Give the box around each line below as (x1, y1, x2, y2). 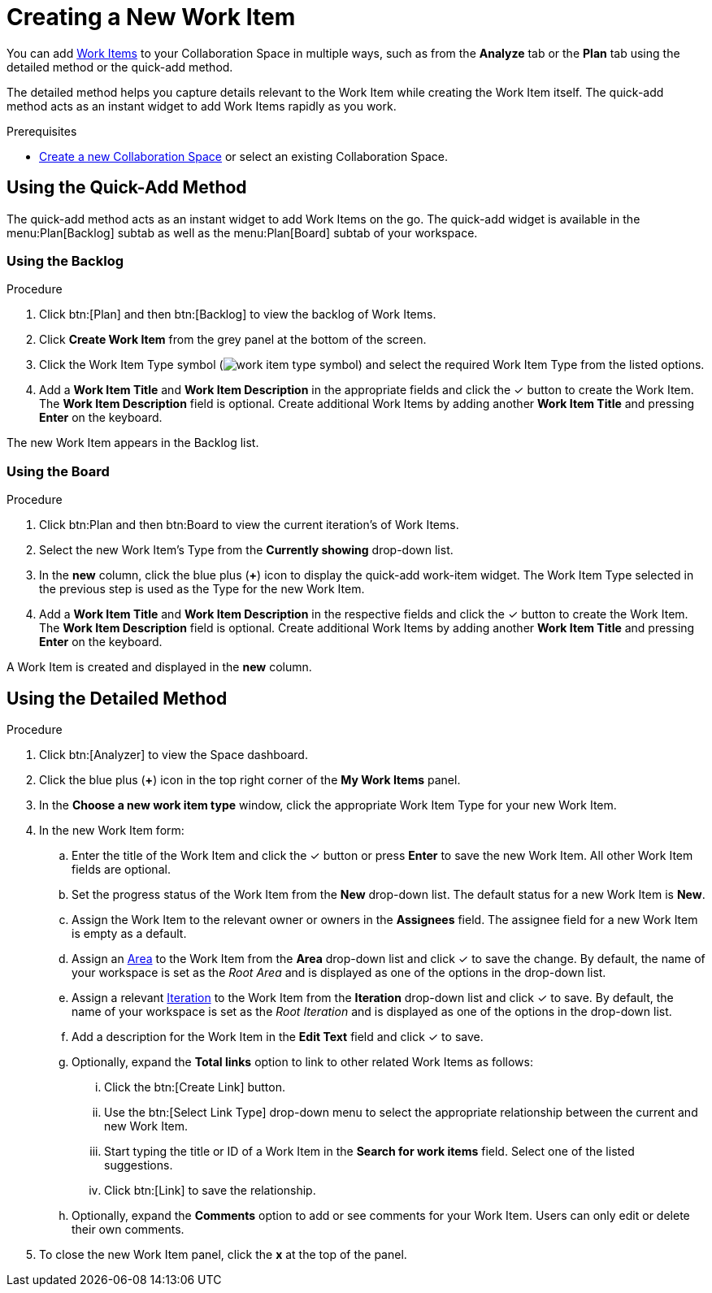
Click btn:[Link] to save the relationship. (104, 1182, 316, 1197)
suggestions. (104, 1157, 173, 1172)
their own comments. (72, 1221, 185, 1236)
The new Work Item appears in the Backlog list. (7, 436, 259, 450)
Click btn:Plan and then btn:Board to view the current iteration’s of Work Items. (39, 518, 459, 532)
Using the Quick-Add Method (7, 177, 247, 198)
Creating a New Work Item (7, 3, 296, 31)
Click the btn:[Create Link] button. (104, 1079, 285, 1094)
